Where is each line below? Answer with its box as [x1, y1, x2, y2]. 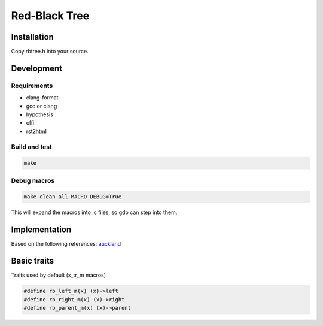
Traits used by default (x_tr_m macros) [11, 271, 106, 279]
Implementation [11, 225, 72, 235]
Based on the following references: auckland [11, 240, 121, 247]
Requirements [11, 81, 53, 90]
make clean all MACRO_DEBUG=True [23, 194, 122, 200]
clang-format [26, 94, 59, 101]
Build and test [11, 143, 52, 151]
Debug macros [11, 176, 55, 185]
